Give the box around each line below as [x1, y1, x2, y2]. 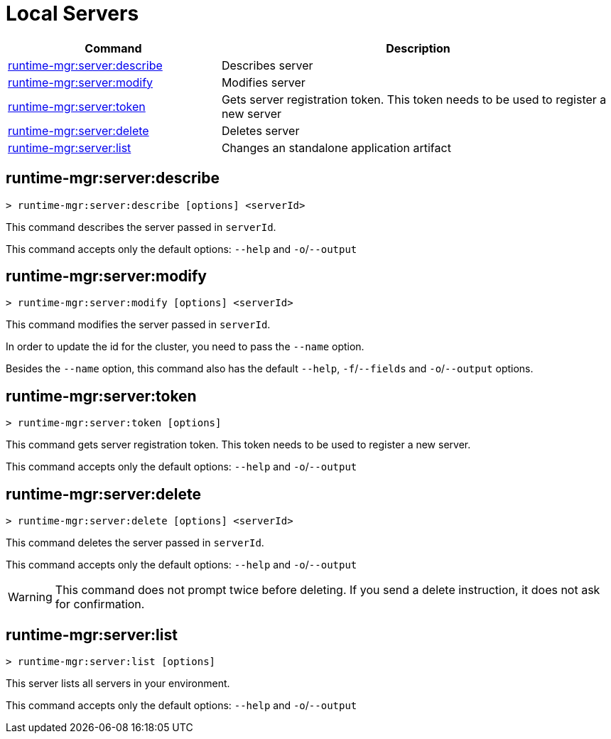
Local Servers [6, 1, 139, 26]
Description [386, 41, 450, 55]
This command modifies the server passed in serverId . [6, 318, 271, 331]
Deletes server [221, 123, 300, 138]
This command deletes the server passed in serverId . [6, 536, 264, 549]
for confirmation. [55, 597, 145, 612]
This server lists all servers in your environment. [6, 676, 230, 689]
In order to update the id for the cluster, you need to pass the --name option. [6, 340, 364, 353]
